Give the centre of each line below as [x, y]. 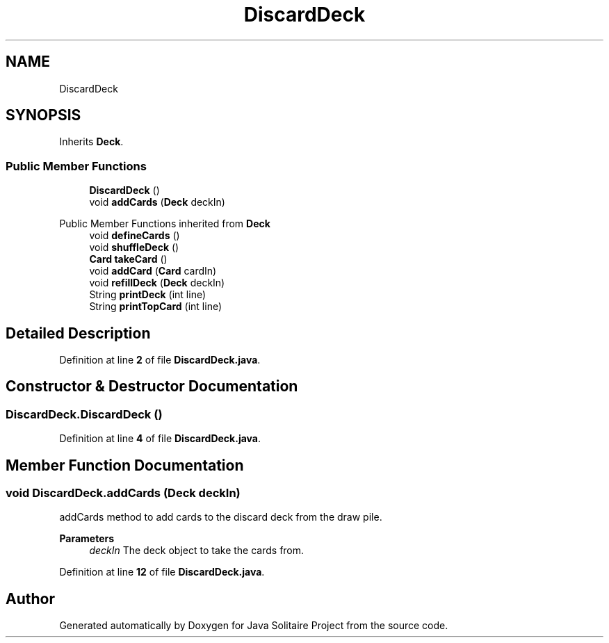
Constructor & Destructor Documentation [152, 386]
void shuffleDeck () [134, 247]
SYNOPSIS [43, 115]
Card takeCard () [128, 259]
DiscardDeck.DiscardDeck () [84, 414]
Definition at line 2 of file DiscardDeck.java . [160, 360]
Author [30, 599]
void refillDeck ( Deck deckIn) [157, 283]
